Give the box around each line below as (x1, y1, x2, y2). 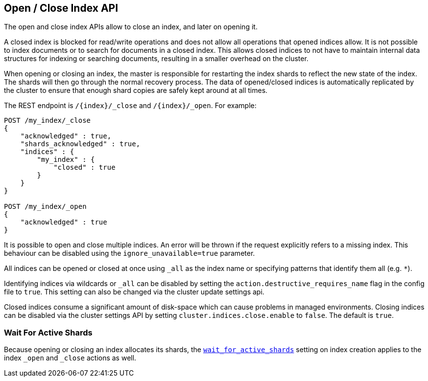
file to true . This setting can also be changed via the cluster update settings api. (4, 288, 264, 296)
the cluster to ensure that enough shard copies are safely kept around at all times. (4, 86, 268, 95)
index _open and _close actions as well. (4, 354, 137, 362)
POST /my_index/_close (4, 116, 91, 125)
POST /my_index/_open (4, 202, 87, 211)
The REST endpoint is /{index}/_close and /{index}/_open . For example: (4, 101, 257, 110)
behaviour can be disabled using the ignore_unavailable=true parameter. (4, 249, 255, 258)
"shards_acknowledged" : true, (20, 140, 141, 148)
